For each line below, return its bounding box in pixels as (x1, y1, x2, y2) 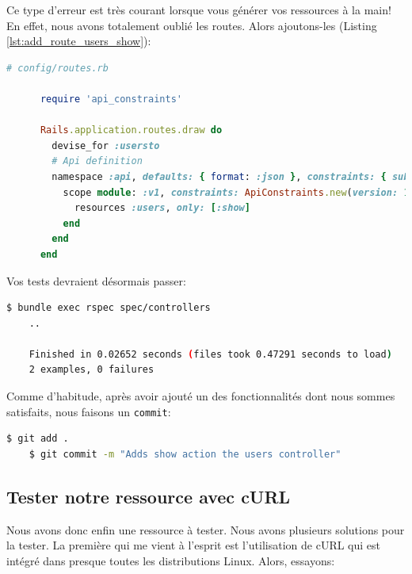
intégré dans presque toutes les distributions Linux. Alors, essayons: (6, 552, 335, 568)
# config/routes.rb (6, 62, 109, 74)
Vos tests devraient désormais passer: (6, 272, 186, 289)
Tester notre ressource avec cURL (6, 484, 291, 508)
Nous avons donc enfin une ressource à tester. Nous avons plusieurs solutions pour (6, 521, 405, 538)
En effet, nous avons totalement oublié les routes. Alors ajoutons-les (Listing (6, 17, 377, 33)
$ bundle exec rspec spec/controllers (6, 302, 211, 314)
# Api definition (51, 155, 143, 167)
